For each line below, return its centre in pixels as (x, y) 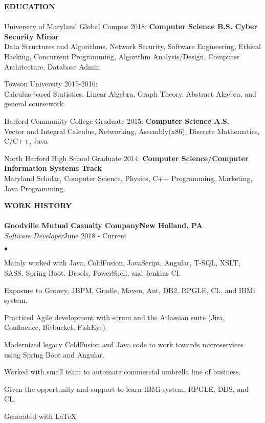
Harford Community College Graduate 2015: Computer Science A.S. (117, 120)
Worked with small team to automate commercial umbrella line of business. (123, 372)
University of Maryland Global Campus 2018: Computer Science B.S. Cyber (131, 26)
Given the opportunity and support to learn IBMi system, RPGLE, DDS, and (126, 388)
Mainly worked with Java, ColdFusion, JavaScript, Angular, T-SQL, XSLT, (122, 263)
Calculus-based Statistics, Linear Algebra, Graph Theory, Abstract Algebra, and (130, 93)
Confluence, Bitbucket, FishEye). (56, 327)
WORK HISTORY (38, 205)
